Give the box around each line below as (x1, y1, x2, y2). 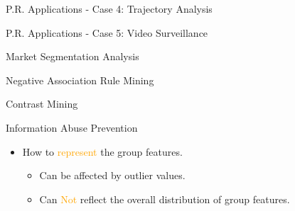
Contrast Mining (6, 96, 78, 111)
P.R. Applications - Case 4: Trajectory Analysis (6, 1, 213, 16)
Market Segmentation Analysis (6, 49, 139, 64)
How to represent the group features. (22, 144, 183, 159)
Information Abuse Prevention (6, 120, 138, 135)
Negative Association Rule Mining (6, 72, 154, 87)
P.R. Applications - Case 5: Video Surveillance (6, 25, 208, 40)
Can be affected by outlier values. (39, 168, 186, 183)
